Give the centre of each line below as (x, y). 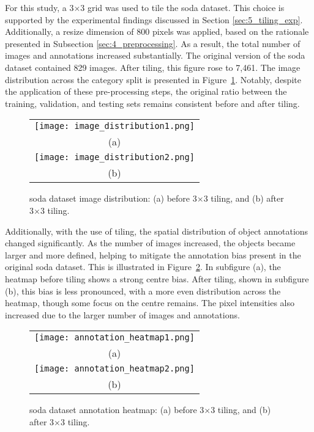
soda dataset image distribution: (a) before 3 (113, 198)
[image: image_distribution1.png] (114, 126)
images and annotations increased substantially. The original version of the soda (155, 55)
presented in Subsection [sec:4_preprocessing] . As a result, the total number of (153, 43)
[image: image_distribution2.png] (114, 157)
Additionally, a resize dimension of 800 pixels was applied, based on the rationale (157, 31)
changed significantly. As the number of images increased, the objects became (150, 243)
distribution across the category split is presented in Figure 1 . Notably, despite (153, 79)
